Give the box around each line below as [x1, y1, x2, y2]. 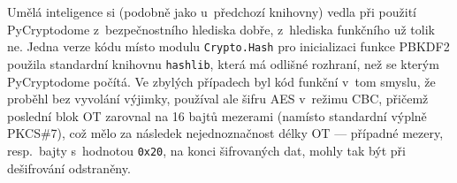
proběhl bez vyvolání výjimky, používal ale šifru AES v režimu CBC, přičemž [7, 89, 429, 108]
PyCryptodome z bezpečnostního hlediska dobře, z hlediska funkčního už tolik [7, 19, 435, 38]
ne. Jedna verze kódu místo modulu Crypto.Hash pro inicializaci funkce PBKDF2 [7, 37, 450, 56]
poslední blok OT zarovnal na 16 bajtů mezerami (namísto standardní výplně [7, 106, 427, 125]
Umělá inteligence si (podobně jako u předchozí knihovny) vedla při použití [7, 3, 416, 20]
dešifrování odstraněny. [7, 158, 131, 177]
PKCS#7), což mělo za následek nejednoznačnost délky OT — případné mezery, [7, 124, 444, 142]
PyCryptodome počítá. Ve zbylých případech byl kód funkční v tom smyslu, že [7, 72, 436, 90]
